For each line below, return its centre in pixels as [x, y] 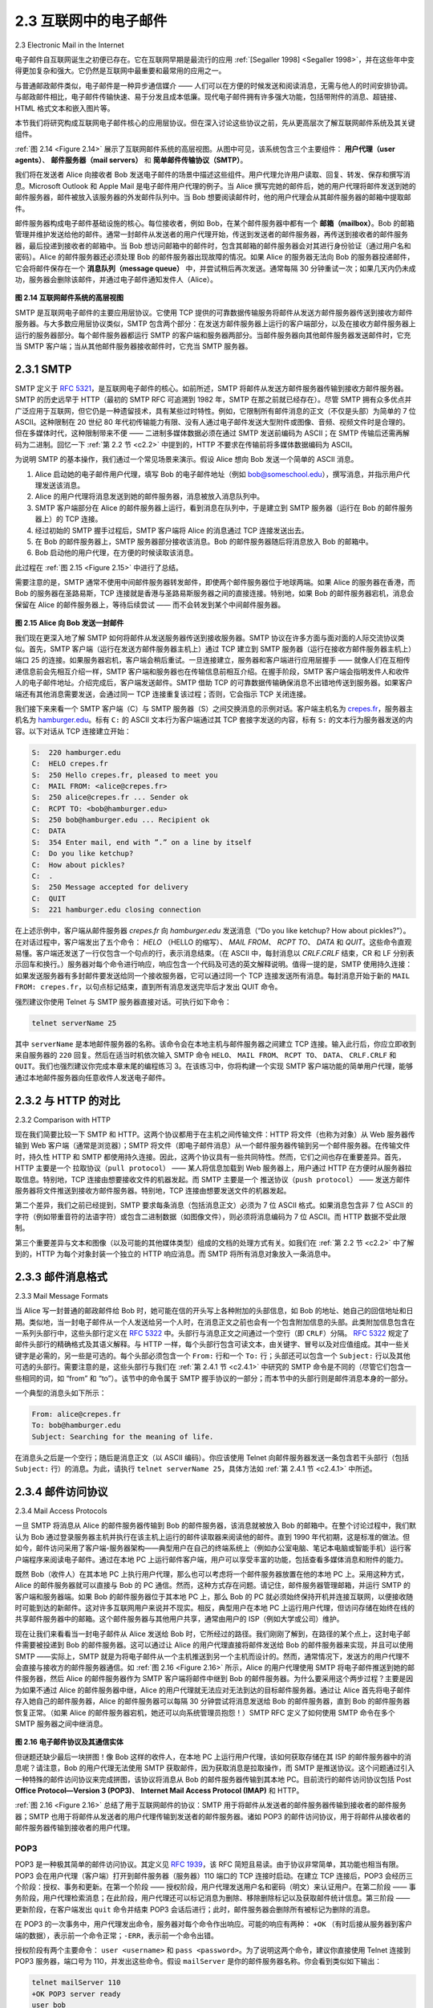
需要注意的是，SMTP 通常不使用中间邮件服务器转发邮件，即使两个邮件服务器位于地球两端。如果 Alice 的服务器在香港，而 [215, 582]
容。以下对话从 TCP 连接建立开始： [73, 731]
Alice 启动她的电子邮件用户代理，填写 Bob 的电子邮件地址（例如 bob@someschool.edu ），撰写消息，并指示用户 [219, 474]
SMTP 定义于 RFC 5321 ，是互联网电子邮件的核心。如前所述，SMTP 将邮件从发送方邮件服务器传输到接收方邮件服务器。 [211, 388]
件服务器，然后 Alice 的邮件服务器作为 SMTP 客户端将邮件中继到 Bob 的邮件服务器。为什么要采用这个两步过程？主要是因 [214, 1679]
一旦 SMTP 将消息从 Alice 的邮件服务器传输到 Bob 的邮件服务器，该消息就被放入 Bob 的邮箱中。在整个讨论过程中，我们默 [215, 1525]
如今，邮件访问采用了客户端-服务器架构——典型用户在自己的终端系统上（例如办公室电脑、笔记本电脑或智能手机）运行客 [213, 1548]
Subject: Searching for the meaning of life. [123, 1437]
